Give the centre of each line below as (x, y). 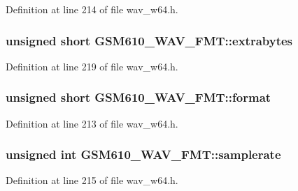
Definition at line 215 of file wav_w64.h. (92, 180)
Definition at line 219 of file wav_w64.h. (92, 66)
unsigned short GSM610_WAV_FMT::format (139, 97)
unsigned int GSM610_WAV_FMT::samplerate (143, 154)
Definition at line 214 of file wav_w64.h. (92, 9)
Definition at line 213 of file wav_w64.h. (92, 123)
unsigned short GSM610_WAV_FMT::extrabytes (149, 40)
